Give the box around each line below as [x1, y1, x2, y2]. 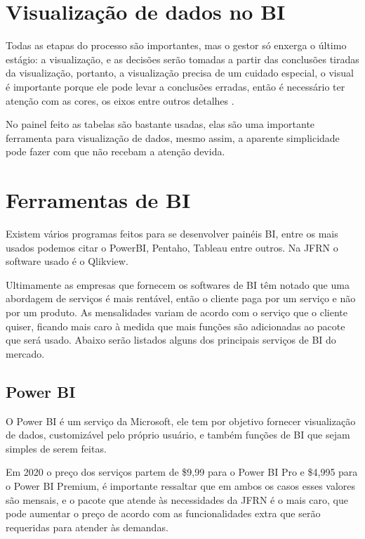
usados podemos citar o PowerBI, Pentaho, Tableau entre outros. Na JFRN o [6, 240, 338, 254]
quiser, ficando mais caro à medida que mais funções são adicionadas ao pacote [6, 318, 345, 333]
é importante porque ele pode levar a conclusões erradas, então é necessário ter [6, 79, 345, 93]
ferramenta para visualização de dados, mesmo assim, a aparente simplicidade [6, 130, 340, 145]
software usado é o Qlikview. [6, 254, 128, 268]
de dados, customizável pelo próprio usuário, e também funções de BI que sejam [6, 427, 350, 442]
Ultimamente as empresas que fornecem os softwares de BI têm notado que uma [6, 277, 350, 292]
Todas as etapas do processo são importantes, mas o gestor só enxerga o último [6, 38, 347, 53]
